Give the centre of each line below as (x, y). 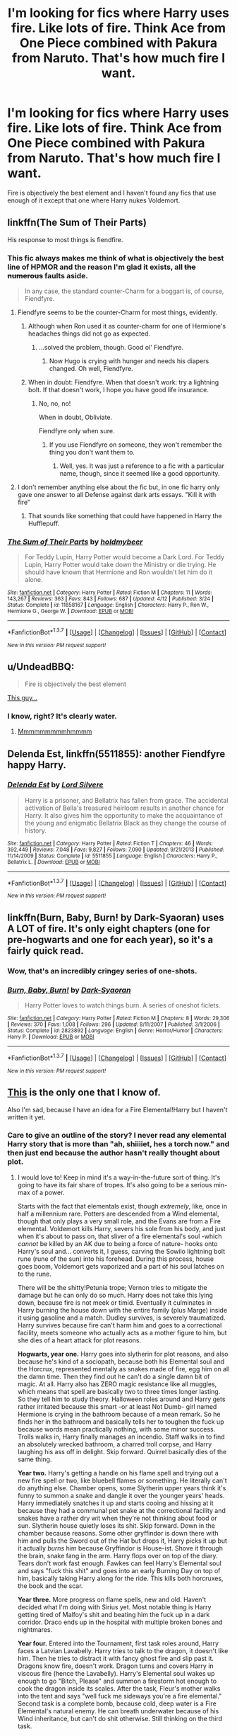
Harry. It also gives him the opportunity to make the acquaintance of (124, 815)
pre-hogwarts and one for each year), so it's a (110, 940)
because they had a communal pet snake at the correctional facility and (121, 1510)
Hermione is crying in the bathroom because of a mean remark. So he (119, 1414)
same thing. (35, 1459)
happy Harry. (37, 765)
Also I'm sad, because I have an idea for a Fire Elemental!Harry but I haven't (117, 1109)
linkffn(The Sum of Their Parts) (77, 223)
